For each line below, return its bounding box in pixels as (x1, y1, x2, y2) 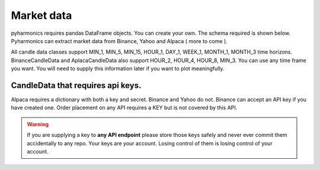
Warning (27, 120, 49, 127)
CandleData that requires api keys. (11, 80, 142, 90)
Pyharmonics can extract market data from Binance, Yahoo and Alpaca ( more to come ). (11, 37, 228, 44)
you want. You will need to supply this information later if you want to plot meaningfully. (11, 65, 225, 72)
